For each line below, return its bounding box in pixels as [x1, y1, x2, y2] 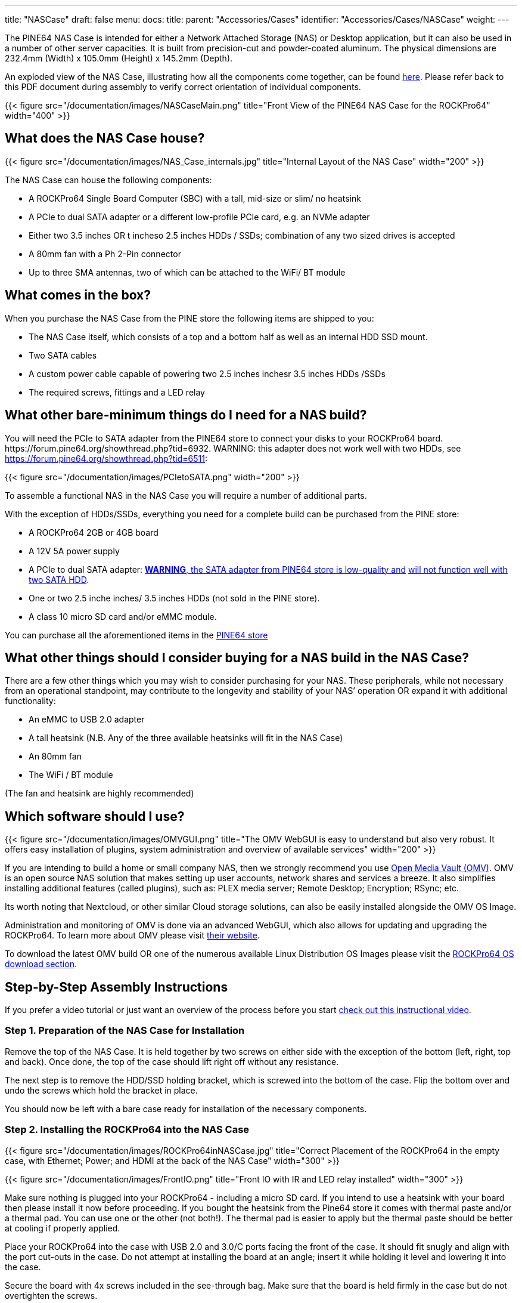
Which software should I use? [5, 808, 185, 824]
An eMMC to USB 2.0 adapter [29, 714, 145, 725]
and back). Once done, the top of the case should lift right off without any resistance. [5, 1056, 339, 1067]
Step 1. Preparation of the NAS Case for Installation [5, 1024, 245, 1037]
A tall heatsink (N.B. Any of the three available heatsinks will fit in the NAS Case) [29, 733, 343, 743]
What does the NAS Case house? [5, 131, 205, 146]
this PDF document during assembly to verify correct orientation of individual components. [5, 82, 361, 92]
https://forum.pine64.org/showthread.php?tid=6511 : [5, 453, 208, 464]
